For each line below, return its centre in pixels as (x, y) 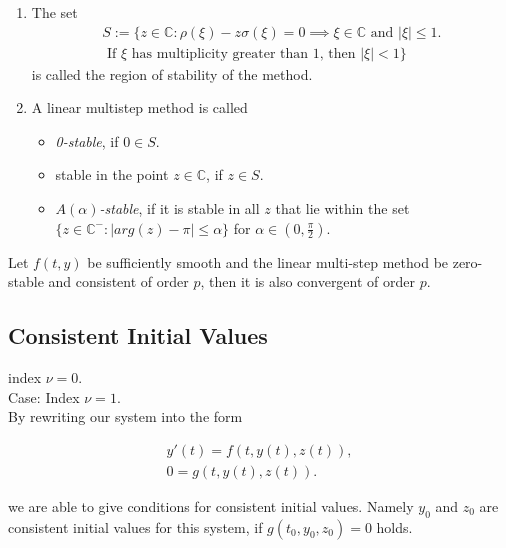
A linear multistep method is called (139, 107)
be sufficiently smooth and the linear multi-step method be (268, 261)
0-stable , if (87, 140)
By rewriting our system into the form (125, 416)
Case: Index (44, 396)
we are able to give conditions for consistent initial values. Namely (211, 505)
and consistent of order (118, 281)
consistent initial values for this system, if (135, 526)
